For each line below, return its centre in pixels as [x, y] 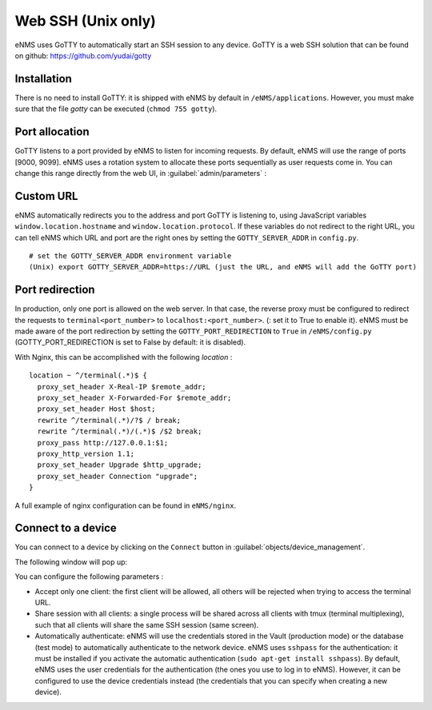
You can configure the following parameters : [89, 576]
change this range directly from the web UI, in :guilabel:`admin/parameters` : [141, 173]
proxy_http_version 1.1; [86, 453]
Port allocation [52, 132]
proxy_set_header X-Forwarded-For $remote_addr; [134, 398]
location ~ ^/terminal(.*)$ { [88, 375]
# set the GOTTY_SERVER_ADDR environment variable [130, 256]
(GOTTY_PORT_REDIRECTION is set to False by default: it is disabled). [130, 342]
